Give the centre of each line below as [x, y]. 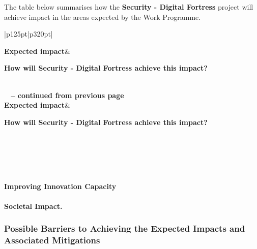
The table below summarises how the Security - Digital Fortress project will [129, 7]
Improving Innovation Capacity [60, 186]
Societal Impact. [33, 206]
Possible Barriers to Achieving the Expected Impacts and [125, 228]
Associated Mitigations [52, 240]
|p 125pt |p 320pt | [28, 34]
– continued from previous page [67, 95]
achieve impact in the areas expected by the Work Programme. [103, 17]
